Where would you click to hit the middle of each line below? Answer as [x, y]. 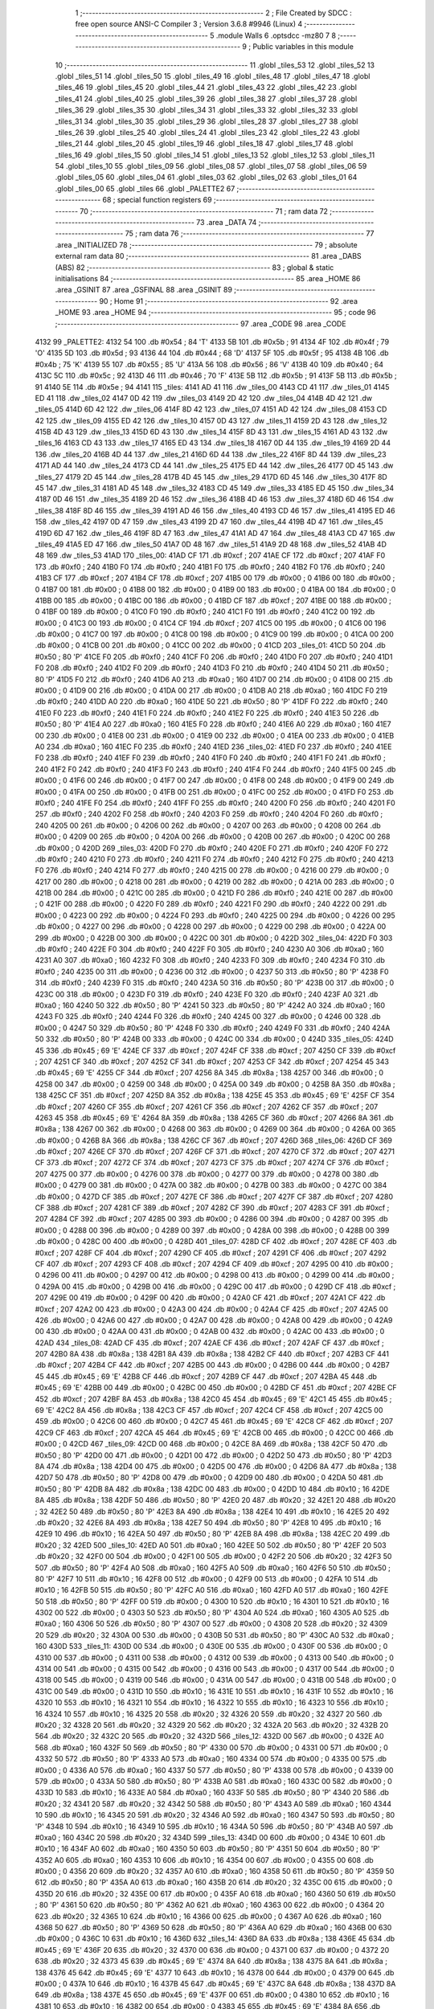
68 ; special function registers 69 [157, 200]
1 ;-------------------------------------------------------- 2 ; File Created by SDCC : [214, 13]
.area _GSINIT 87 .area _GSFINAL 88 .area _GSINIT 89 [144, 290]
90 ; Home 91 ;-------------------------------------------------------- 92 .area [228, 301]
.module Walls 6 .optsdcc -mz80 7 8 [276, 35]
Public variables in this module [303, 47]
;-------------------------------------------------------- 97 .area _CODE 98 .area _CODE [201, 323]
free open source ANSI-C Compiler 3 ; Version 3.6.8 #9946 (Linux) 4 [189, 24]
